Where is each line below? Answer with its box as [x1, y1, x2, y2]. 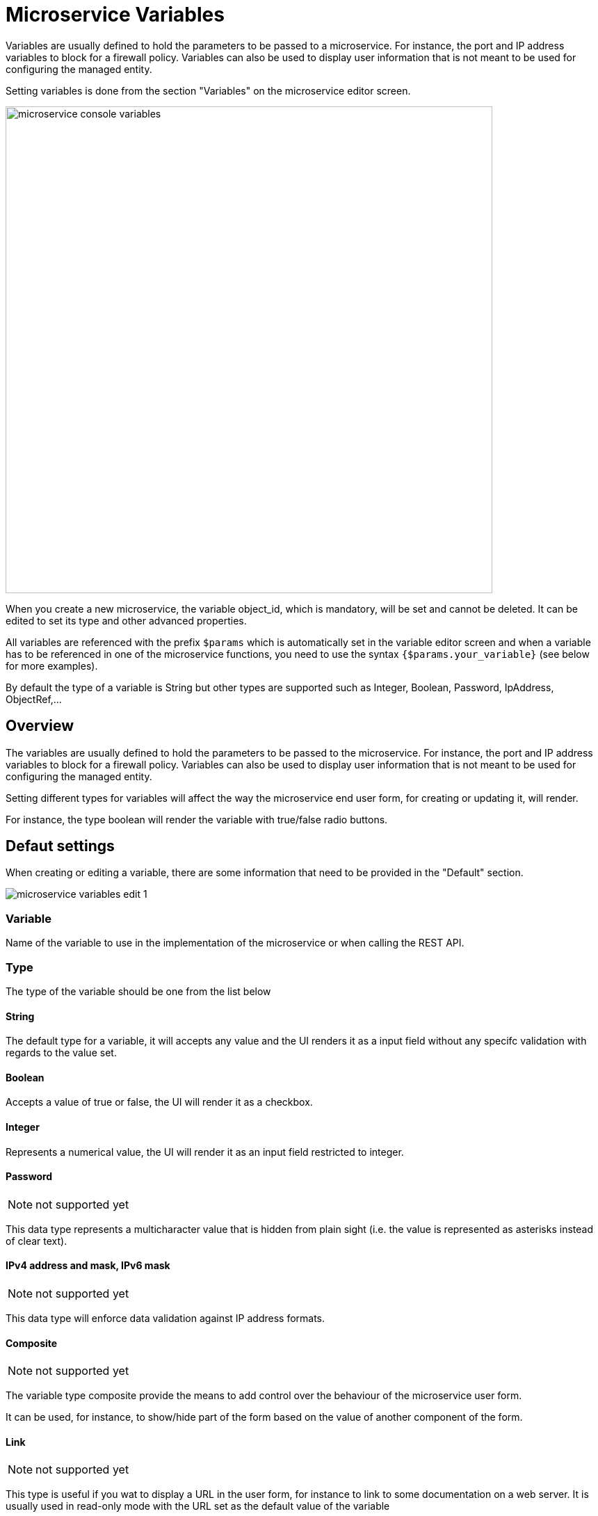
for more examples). [6, 659, 98, 672]
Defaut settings [6, 837, 115, 855]
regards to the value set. [6, 1047, 117, 1059]
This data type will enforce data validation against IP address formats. [6, 1312, 325, 1325]
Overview [6, 717, 74, 735]
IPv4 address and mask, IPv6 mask [6, 1259, 170, 1272]
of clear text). [6, 1234, 67, 1247]
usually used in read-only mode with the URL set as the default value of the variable [6, 1500, 390, 1513]
